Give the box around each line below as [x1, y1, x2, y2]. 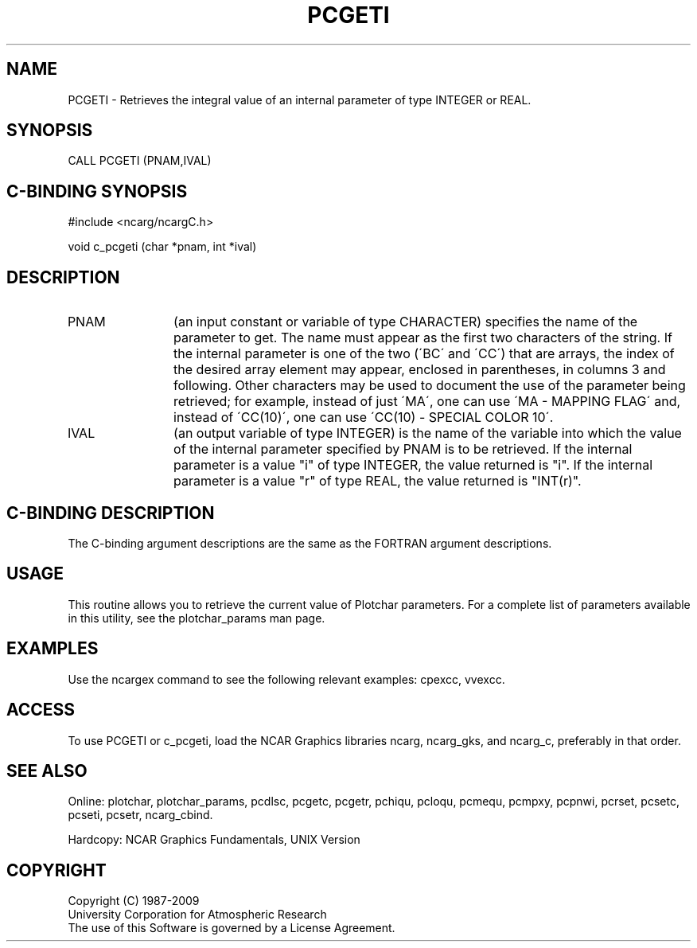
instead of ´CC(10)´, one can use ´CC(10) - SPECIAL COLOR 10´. [173, 409, 554, 426]
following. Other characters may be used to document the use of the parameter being [173, 377, 686, 394]
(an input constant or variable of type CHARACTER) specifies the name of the [173, 314, 638, 330]
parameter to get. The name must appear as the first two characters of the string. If [173, 330, 672, 346]
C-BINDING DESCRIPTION [6, 502, 215, 523]
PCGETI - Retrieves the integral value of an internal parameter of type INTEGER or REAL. [68, 92, 532, 107]
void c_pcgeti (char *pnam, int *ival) [68, 240, 257, 254]
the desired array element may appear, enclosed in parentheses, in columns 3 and [173, 361, 666, 378]
